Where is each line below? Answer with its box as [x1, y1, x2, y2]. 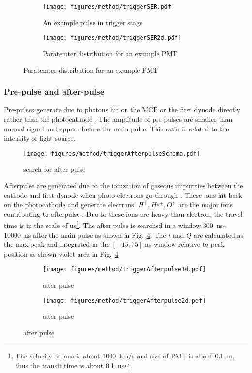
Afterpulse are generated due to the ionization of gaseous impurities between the [4, 180, 243, 190]
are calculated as [193, 229, 243, 240]
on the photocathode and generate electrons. [4, 199, 136, 210]
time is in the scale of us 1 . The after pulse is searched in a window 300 [4, 219, 213, 230]
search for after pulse [23, 164, 86, 174]
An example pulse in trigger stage [43, 17, 143, 27]
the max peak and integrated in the [4, 239, 110, 249]
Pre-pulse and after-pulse [4, 85, 105, 97]
